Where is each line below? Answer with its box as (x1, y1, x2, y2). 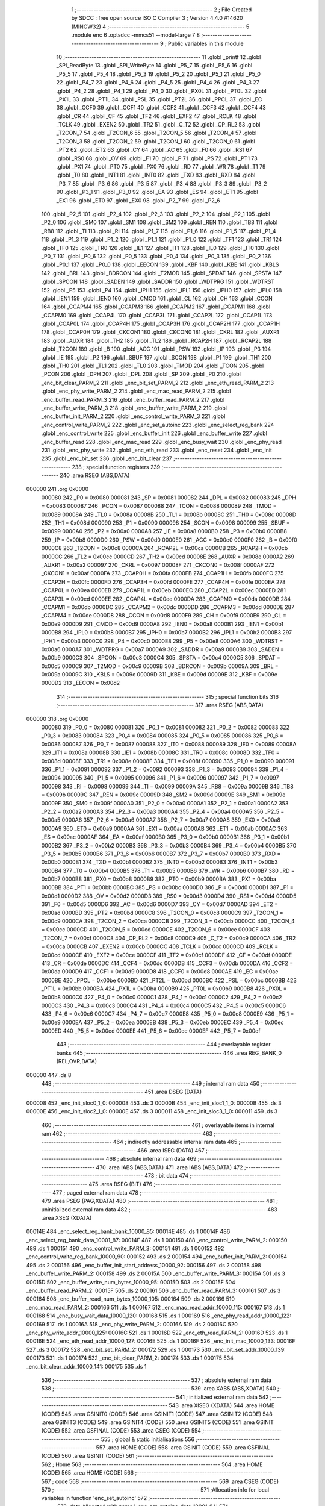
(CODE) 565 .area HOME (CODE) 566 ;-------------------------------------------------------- (41, 1469, 273, 1476)
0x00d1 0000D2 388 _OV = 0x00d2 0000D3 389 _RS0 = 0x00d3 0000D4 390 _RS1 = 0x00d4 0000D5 (41, 892, 297, 899)
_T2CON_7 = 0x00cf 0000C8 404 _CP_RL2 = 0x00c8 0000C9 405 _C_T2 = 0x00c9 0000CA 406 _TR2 (41, 934, 296, 942)
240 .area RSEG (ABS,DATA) (60, 472, 130, 479)
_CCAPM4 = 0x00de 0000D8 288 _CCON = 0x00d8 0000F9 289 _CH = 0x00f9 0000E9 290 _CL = (41, 612, 287, 619)
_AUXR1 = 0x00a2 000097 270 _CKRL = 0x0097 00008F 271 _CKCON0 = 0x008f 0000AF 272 (41, 561, 275, 569)
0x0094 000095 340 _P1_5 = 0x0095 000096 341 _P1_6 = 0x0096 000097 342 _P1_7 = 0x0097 (41, 774, 279, 781)
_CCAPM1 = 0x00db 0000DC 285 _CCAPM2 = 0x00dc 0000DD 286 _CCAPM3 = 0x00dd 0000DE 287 (41, 603, 295, 611)
